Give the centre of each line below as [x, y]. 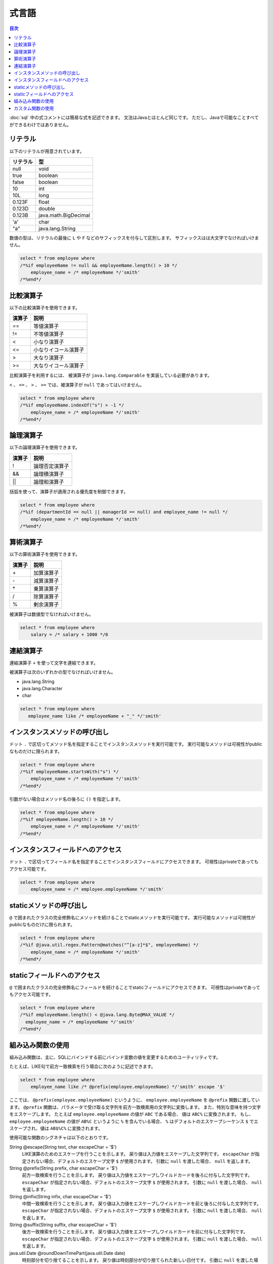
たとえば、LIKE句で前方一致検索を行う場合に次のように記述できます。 [83, 1066]
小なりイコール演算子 [59, 350]
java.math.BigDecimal [64, 215]
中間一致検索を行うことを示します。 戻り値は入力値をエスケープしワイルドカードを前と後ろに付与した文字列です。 [142, 1203]
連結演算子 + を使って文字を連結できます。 [54, 663]
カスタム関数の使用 [34, 108]
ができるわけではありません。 [40, 124]
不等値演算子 [49, 334]
